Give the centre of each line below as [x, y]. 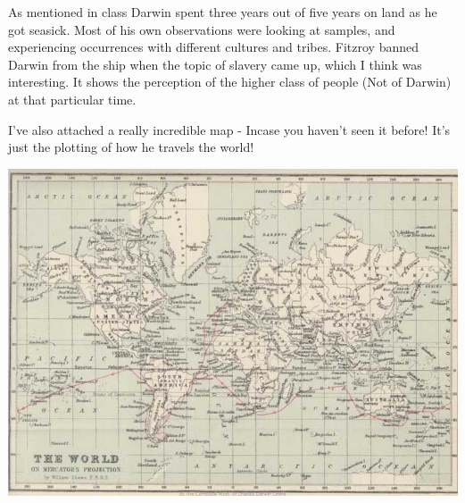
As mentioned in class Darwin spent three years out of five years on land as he [223, 12]
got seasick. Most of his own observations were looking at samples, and [202, 29]
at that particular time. [72, 99]
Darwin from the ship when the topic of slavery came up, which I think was [215, 64]
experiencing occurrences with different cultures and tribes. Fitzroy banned [213, 47]
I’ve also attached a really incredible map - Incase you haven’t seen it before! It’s [229, 129]
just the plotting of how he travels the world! [131, 147]
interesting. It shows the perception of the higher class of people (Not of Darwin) [230, 82]
